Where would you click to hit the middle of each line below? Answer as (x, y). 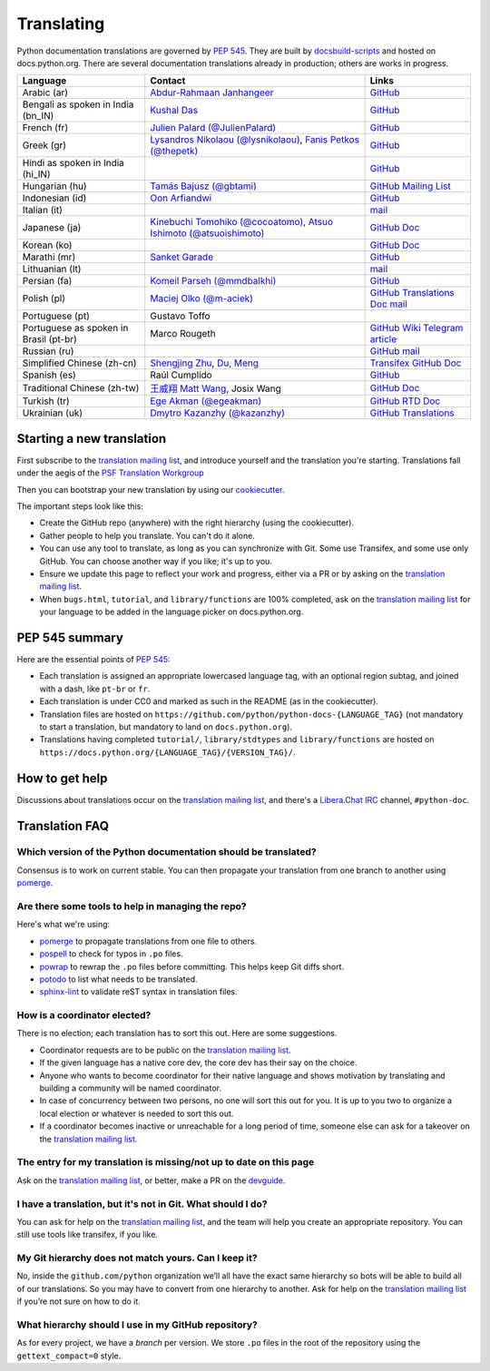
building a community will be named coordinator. (131, 1088)
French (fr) (45, 128)
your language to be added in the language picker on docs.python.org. (171, 612)
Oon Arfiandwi (181, 198)
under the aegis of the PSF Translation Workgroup (110, 473)
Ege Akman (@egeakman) (206, 401)
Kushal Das (174, 111)
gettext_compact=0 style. (69, 1356)
